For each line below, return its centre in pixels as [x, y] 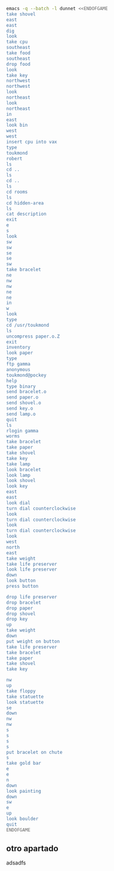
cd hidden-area [25, 203]
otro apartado [32, 849]
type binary [21, 386]
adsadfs [16, 863]
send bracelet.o [26, 392]
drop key [17, 619]
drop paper [20, 608]
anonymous [19, 369]
